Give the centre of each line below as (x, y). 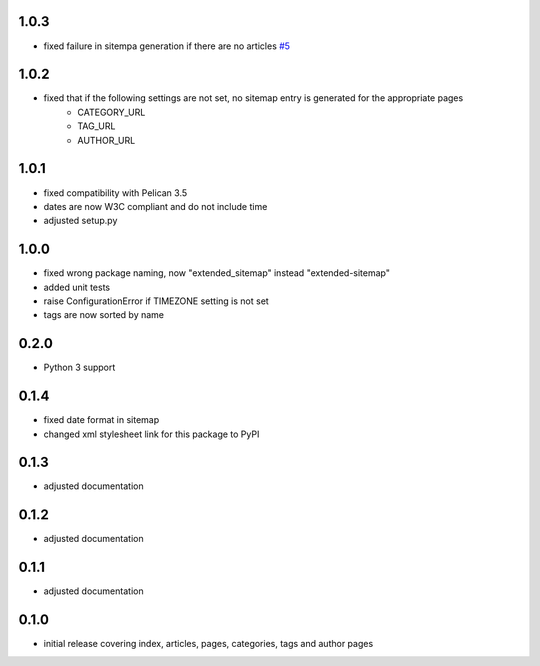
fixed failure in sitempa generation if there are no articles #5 (166, 46)
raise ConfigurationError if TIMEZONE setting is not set (156, 301)
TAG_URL (96, 126)
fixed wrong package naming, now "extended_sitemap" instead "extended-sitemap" (216, 273)
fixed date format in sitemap (101, 420)
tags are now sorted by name (104, 315)
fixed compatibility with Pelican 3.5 (115, 192)
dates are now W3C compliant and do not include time (155, 206)
